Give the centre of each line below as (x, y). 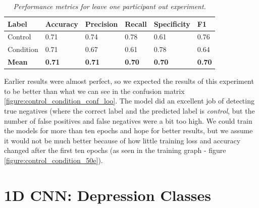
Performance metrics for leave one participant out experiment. (110, 6)
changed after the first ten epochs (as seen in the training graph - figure (115, 150)
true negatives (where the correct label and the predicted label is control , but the (129, 111)
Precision (101, 23)
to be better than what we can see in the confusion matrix (94, 91)
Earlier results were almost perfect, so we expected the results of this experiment (129, 81)
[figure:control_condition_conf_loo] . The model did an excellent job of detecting (129, 101)
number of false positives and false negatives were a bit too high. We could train (128, 120)
